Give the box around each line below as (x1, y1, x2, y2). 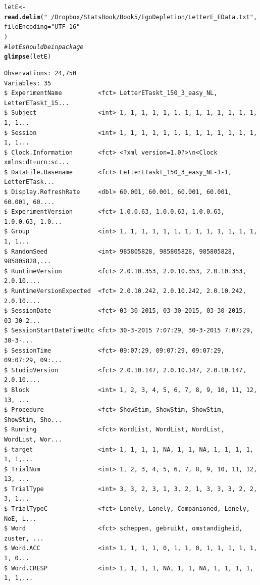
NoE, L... (4, 515, 37, 522)
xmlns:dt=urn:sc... (4, 159, 69, 166)
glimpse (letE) (4, 53, 51, 61)
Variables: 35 (4, 79, 51, 87)
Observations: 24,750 (4, 69, 77, 77)
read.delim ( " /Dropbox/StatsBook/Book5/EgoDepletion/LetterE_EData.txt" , (4, 13, 257, 21)
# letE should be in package (4, 43, 84, 51)
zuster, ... (4, 534, 44, 542)
